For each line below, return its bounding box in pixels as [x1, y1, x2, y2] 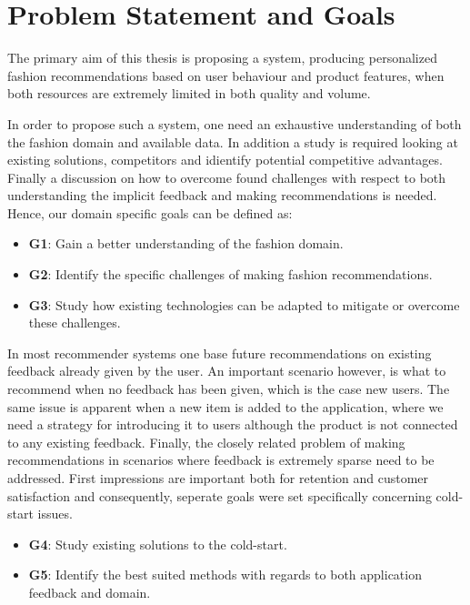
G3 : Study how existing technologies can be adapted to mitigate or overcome [28, 295, 460, 314]
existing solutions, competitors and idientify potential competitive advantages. [7, 150, 443, 169]
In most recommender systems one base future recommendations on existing [7, 343, 432, 362]
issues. [37, 504, 73, 523]
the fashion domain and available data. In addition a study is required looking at [7, 132, 458, 151]
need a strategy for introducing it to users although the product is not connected [7, 415, 458, 434]
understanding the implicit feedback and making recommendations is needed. [7, 186, 437, 205]
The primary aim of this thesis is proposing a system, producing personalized [7, 48, 437, 67]
